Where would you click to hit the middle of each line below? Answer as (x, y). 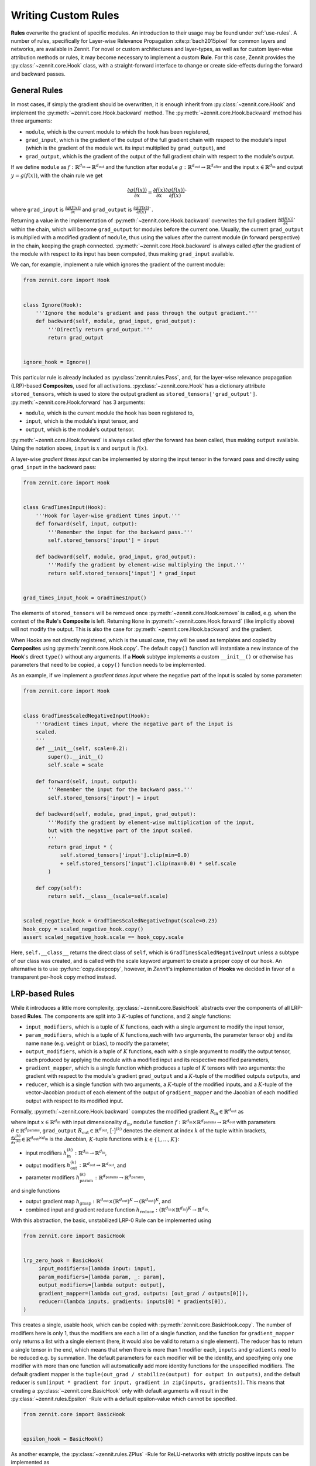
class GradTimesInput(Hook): (65, 508)
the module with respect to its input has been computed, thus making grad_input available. (123, 254)
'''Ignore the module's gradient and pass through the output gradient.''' (147, 313)
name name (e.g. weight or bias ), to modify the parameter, (97, 1043)
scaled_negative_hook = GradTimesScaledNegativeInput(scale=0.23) (120, 921)
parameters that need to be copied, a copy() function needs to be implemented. (108, 665)
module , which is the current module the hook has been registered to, (110, 413)
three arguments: (32, 121)
